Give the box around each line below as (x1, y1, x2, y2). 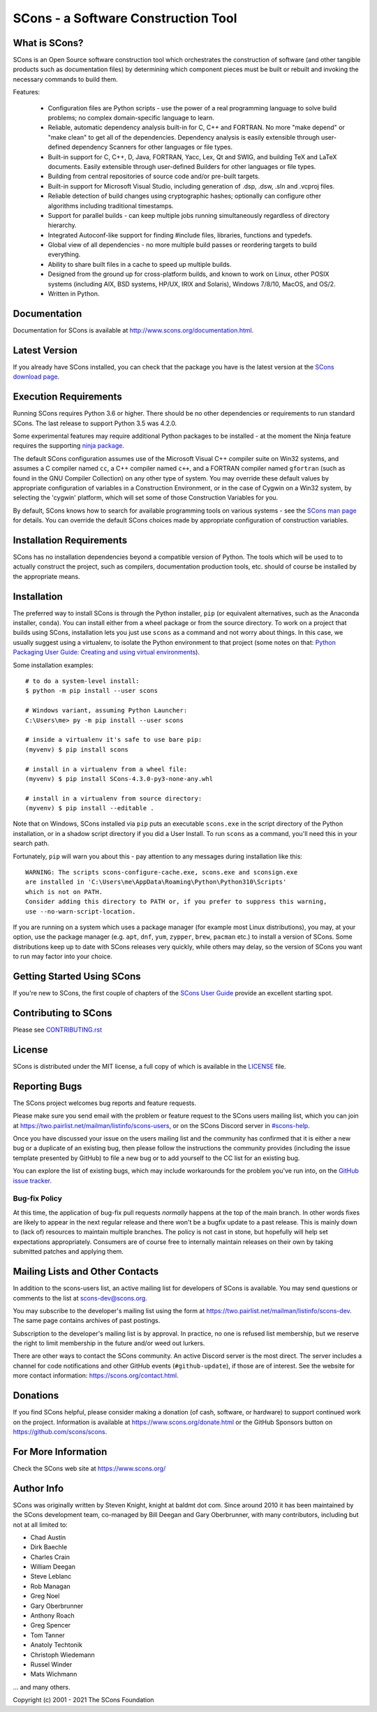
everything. (47, 250, 81, 258)
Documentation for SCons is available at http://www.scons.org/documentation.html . (13, 325, 254, 335)
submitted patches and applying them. (13, 1248, 124, 1256)
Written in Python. (47, 290, 100, 298)
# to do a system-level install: (25, 678, 140, 685)
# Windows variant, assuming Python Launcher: (25, 706, 188, 715)
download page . (13, 372, 60, 381)
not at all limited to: (13, 1520, 68, 1529)
